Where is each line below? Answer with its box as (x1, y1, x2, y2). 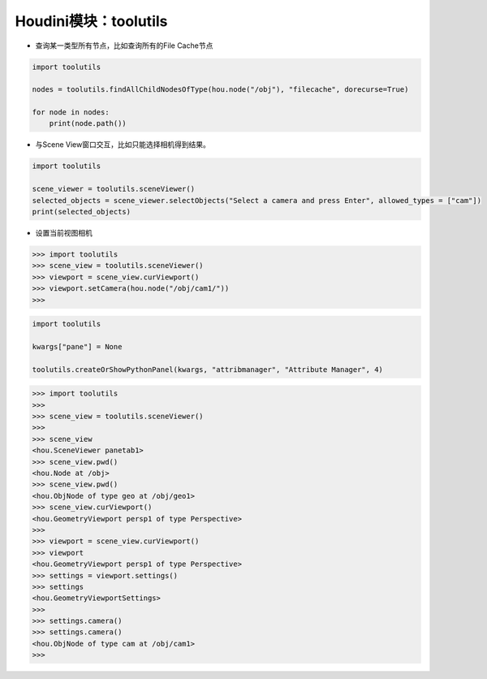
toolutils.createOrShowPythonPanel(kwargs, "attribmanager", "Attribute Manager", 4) (32, 365, 383, 374)
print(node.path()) (49, 119, 127, 128)
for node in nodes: (32, 108, 110, 117)
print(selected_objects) (32, 207, 131, 217)
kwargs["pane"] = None (32, 342, 123, 351)
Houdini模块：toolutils (15, 12, 168, 30)
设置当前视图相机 (35, 228, 93, 237)
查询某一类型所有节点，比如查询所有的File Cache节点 (35, 41, 213, 50)
